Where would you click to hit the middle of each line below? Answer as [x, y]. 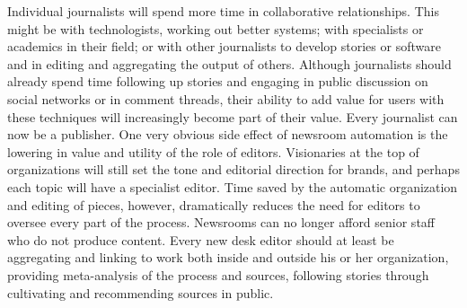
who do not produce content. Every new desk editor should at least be [201, 239]
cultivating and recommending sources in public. [141, 292]
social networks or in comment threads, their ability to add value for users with [226, 98]
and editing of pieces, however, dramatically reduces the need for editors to [214, 204]
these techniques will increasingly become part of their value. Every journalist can [233, 116]
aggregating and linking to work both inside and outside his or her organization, [228, 257]
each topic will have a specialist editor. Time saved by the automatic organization [233, 186]
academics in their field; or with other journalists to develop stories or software [224, 46]
